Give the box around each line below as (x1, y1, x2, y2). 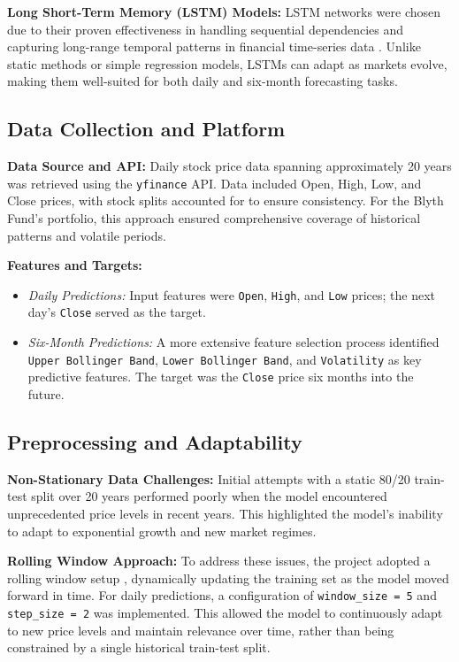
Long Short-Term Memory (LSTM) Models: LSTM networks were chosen (7, 3, 441, 20)
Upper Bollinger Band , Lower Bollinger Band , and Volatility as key (27, 350, 422, 368)
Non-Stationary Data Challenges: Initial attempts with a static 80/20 (7, 469, 410, 488)
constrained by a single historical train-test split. (7, 638, 271, 657)
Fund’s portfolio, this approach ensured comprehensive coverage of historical (7, 209, 421, 227)
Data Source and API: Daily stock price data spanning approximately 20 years (7, 157, 452, 175)
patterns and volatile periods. (7, 226, 166, 244)
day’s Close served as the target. (27, 303, 206, 321)
